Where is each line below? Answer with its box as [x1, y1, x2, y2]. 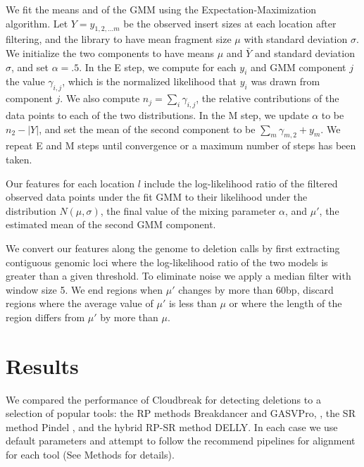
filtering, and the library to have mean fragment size [6, 32, 232, 46]
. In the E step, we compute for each [79, 59, 237, 74]
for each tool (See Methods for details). [6, 447, 175, 461]
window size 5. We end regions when [6, 282, 163, 297]
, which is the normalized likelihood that [62, 74, 237, 89]
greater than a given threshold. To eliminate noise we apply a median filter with [6, 268, 351, 283]
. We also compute [60, 91, 140, 106]
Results [6, 351, 79, 380]
